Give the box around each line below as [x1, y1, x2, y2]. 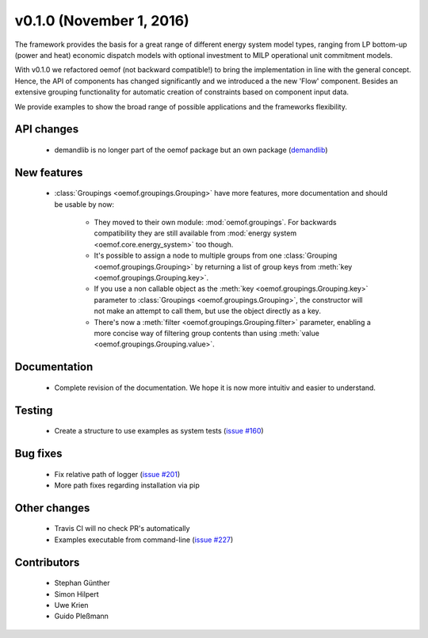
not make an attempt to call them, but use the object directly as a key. [94, 306, 321, 316]
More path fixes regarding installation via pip [54, 480, 200, 490]
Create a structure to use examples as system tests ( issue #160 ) [54, 426, 265, 436]
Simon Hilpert [54, 589, 99, 598]
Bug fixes [14, 447, 63, 460]
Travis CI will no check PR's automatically [54, 524, 190, 533]
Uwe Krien [54, 600, 89, 609]
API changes [14, 123, 79, 136]
